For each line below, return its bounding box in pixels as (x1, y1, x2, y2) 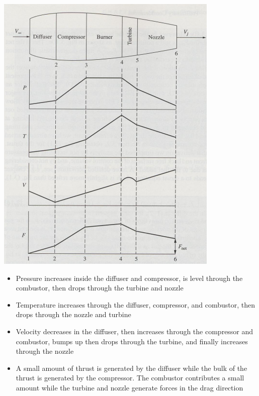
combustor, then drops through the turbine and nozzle (16, 282, 184, 293)
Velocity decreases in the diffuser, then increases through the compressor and (16, 326, 253, 336)
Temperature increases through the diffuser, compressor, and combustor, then (16, 299, 255, 310)
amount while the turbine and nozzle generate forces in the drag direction (16, 382, 243, 392)
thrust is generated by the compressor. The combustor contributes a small (16, 372, 244, 383)
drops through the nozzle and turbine (16, 309, 131, 320)
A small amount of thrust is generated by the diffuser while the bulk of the (16, 362, 247, 373)
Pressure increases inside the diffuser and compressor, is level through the (16, 272, 243, 283)
